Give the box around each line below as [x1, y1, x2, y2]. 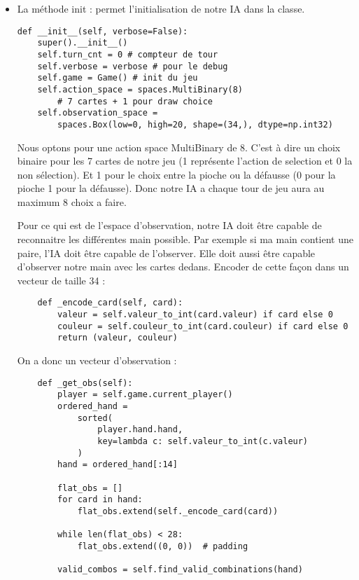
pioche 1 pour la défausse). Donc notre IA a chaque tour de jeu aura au [17, 181, 325, 195]
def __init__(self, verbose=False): [17, 26, 188, 36]
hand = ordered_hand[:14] [57, 460, 178, 470]
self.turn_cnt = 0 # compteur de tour [37, 49, 218, 60]
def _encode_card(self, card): [37, 298, 183, 308]
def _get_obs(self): [37, 378, 133, 388]
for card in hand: [57, 495, 143, 505]
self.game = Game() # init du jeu [37, 73, 198, 83]
